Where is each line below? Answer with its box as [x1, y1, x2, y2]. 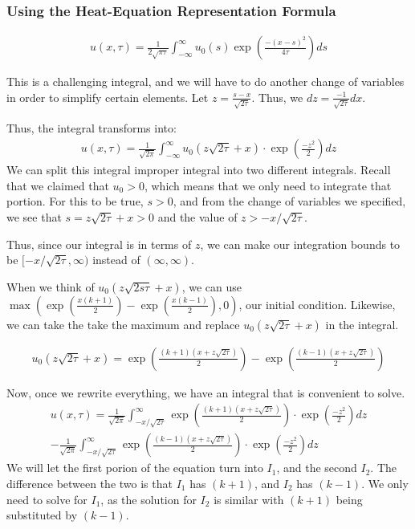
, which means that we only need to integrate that [144, 177, 392, 193]
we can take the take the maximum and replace [6, 315, 240, 332]
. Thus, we [251, 88, 303, 105]
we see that [6, 208, 62, 225]
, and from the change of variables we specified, [173, 193, 406, 210]
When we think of [6, 278, 95, 295]
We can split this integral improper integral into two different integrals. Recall [6, 161, 391, 178]
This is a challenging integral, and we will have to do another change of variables [6, 73, 405, 90]
